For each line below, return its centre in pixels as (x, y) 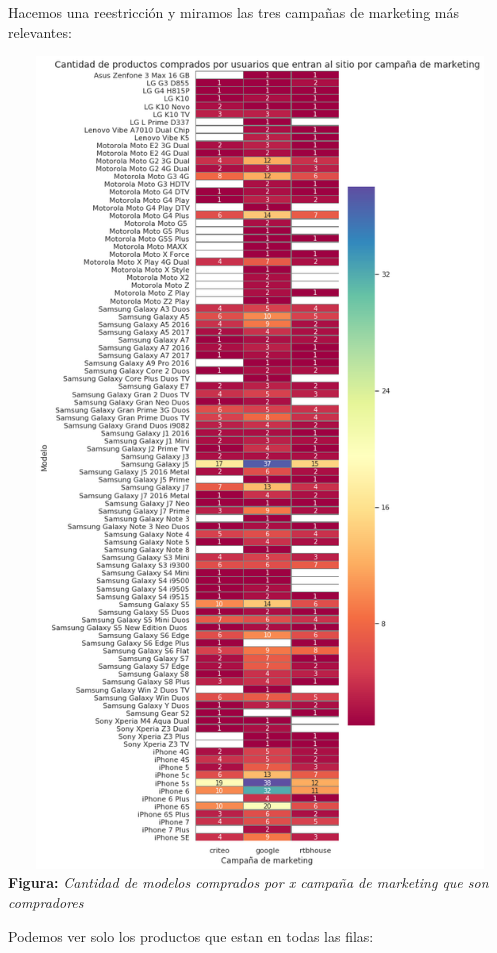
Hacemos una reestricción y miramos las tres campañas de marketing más (233, 12)
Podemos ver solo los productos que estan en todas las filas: (191, 935)
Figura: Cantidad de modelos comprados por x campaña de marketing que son (248, 882)
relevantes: (40, 31)
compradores (46, 901)
